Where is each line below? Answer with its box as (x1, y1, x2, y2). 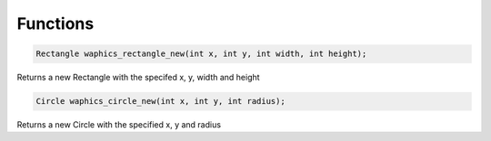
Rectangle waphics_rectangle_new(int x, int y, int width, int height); (35, 49, 367, 59)
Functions (16, 14, 95, 33)
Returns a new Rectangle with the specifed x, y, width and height (16, 72, 260, 83)
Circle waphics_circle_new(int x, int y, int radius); (35, 96, 286, 107)
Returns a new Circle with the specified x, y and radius (16, 119, 222, 130)
